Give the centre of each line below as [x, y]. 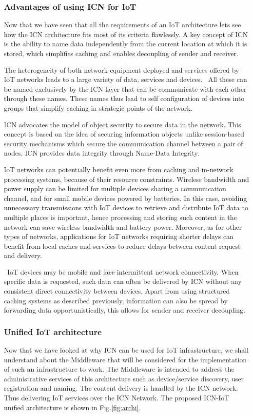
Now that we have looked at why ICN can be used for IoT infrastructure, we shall [126, 350]
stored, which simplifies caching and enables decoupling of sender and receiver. [121, 53]
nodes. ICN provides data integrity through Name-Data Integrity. [102, 153]
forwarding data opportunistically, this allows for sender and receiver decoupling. [125, 310]
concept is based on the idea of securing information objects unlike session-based [124, 134]
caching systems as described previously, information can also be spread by [116, 300]
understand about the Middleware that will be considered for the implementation [126, 359]
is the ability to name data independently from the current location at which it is [126, 44]
